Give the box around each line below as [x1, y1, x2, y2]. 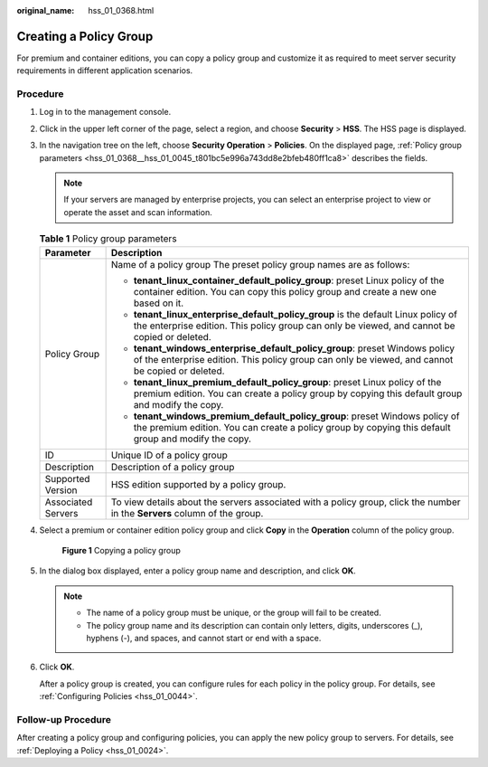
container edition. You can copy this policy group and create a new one [133, 285, 437, 298]
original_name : [16, 5, 75, 15]
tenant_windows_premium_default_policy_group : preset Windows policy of [133, 410, 460, 422]
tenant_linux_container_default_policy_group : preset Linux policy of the [133, 274, 445, 287]
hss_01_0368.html [88, 5, 155, 15]
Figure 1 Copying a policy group [61, 544, 181, 555]
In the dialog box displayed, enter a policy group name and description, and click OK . [39, 565, 356, 576]
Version [44, 484, 78, 497]
